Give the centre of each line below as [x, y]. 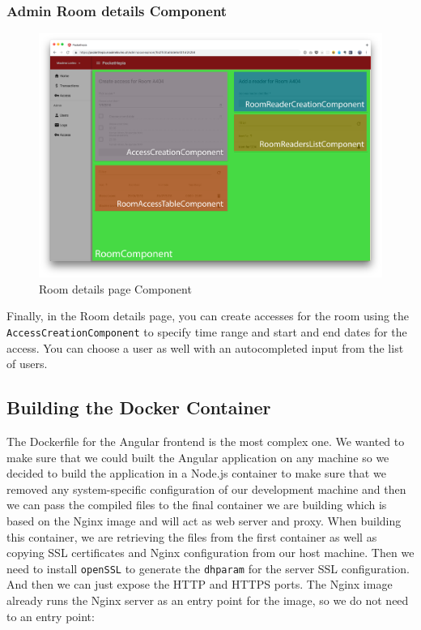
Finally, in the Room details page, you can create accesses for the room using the [208, 316]
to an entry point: [51, 616]
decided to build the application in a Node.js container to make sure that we [196, 473]
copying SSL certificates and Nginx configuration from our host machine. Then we [210, 553]
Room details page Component [115, 288]
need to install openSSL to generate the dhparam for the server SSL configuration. [208, 568]
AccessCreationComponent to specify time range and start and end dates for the [207, 331]
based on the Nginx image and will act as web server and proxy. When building [204, 520]
